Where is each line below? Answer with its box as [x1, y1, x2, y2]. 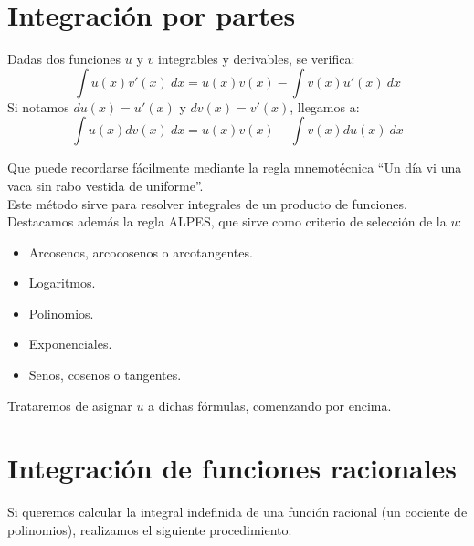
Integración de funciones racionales [7, 449, 458, 487]
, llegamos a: [290, 97, 360, 116]
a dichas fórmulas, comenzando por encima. [148, 395, 392, 415]
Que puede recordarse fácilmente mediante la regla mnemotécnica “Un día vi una [7, 158, 462, 177]
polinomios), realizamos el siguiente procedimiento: [7, 520, 292, 539]
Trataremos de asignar [7, 395, 132, 415]
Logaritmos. [28, 273, 96, 292]
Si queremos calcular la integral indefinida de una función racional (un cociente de [7, 502, 468, 521]
